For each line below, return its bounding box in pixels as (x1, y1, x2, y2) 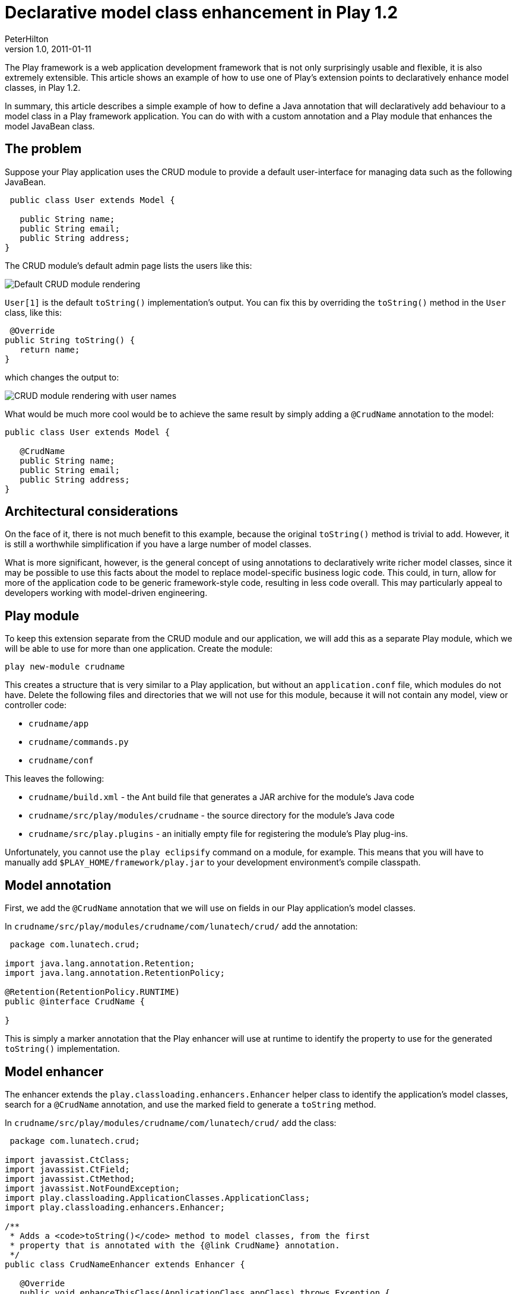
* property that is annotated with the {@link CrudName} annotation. (9, 1240, 340, 1250)
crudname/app (28, 719, 89, 729)
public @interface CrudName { (5, 997, 145, 1007)
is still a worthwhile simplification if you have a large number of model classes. (5, 539, 312, 550)
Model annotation (5, 877, 112, 893)
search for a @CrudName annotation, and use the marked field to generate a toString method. (5, 1099, 376, 1109)
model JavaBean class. (5, 120, 95, 131)
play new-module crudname (5, 662, 125, 672)
